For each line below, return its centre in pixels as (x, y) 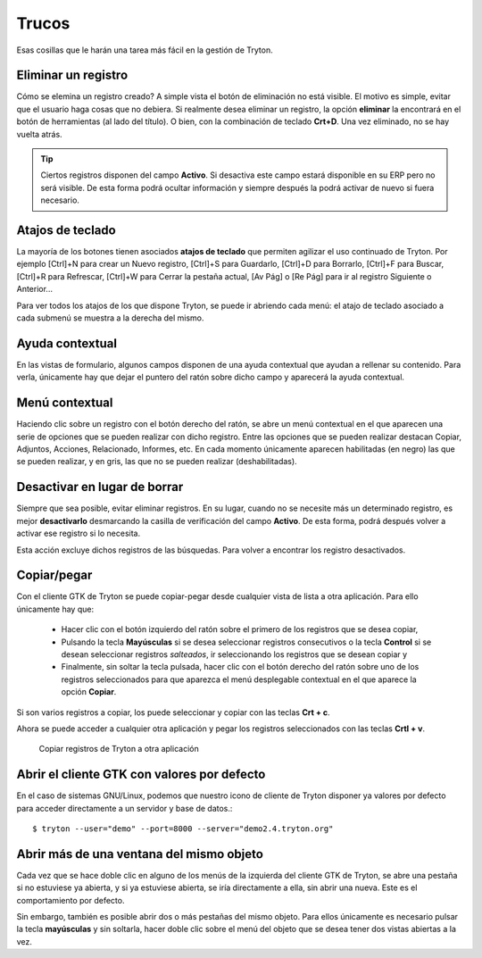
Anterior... (35, 289)
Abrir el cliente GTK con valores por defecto (141, 775)
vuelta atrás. (39, 134)
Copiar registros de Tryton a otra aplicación (119, 749)
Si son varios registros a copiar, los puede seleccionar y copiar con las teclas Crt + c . (173, 712)
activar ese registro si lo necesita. (79, 533)
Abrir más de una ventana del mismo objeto (140, 854)
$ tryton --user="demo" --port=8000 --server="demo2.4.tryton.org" (183, 829)
